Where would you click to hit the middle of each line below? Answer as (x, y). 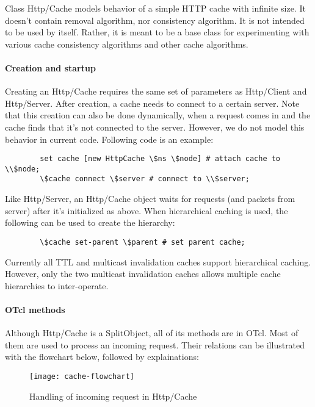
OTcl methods (35, 309)
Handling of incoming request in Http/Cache (113, 396)
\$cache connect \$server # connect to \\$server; (145, 179)
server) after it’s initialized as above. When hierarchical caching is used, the (147, 210)
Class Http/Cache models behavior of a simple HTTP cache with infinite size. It (155, 8)
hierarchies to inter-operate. (57, 285)
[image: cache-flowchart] (82, 376)
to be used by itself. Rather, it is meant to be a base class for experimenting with (157, 32)
